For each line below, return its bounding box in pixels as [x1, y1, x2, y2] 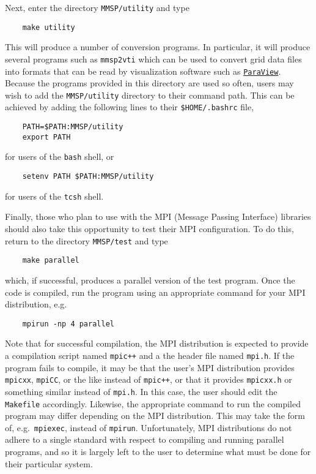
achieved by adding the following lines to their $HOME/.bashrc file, [5, 100, 254, 113]
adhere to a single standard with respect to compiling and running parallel [5, 433, 284, 446]
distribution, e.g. [5, 298, 67, 310]
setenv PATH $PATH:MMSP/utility [22, 172, 154, 181]
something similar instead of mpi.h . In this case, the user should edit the [5, 385, 277, 397]
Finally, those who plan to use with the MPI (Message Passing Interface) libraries [5, 210, 311, 223]
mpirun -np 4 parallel [22, 319, 114, 328]
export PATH [22, 132, 71, 141]
